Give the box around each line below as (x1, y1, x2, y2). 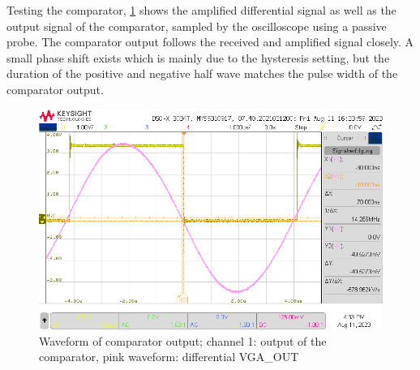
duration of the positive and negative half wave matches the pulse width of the (6, 65, 398, 82)
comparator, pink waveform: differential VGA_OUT (39, 348, 299, 365)
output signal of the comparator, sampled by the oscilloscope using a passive (6, 17, 387, 34)
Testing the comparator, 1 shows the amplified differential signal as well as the (6, 2, 396, 18)
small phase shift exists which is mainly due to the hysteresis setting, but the (6, 49, 390, 66)
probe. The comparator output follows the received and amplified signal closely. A (6, 33, 414, 50)
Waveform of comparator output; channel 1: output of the (39, 332, 327, 349)
